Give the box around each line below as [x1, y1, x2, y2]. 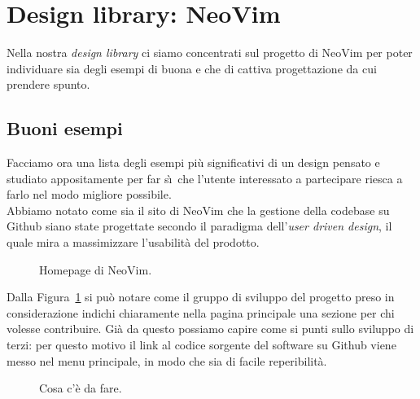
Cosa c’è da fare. [39, 379, 122, 397]
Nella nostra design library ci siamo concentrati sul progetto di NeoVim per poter [7, 44, 413, 61]
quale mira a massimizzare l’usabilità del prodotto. [7, 234, 260, 251]
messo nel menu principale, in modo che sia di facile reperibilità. [7, 352, 327, 369]
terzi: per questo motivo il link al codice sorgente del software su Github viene [7, 336, 396, 353]
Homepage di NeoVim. [39, 261, 152, 278]
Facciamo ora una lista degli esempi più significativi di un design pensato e [7, 154, 380, 171]
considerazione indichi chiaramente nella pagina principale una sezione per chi [7, 304, 395, 321]
